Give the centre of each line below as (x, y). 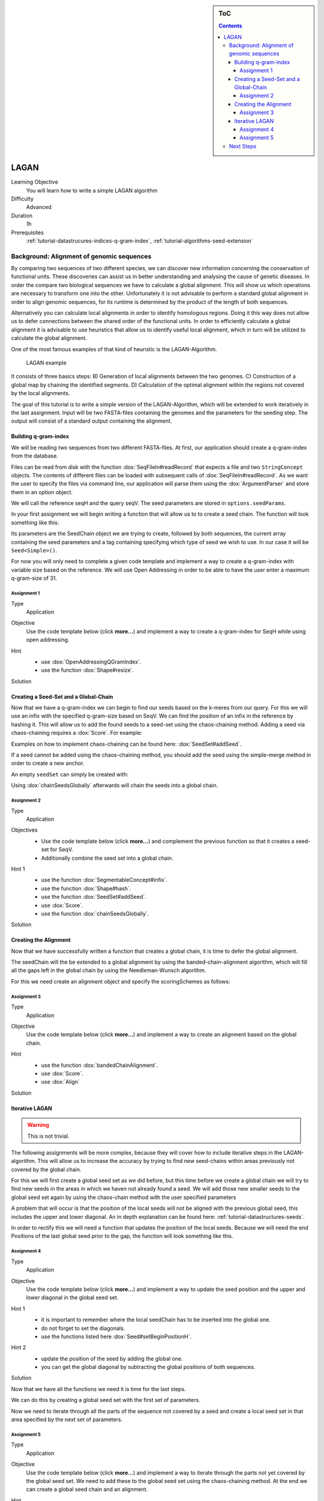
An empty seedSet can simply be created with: (70, 774)
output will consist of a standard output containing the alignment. (91, 421)
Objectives (24, 830)
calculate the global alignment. (49, 338)
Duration (22, 216)
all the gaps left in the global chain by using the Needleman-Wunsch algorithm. (109, 970)
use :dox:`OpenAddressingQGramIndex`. (91, 662)
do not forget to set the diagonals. (83, 1328)
